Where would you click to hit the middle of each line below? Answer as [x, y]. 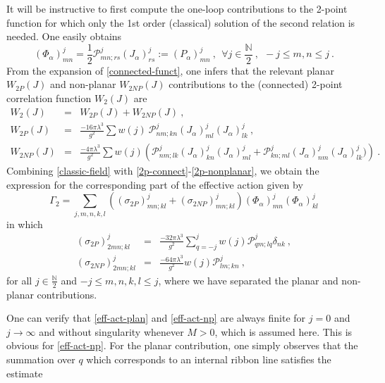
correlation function [49, 98]
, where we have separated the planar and [248, 280]
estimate [25, 373]
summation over [41, 359]
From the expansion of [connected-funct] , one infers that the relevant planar [170, 70]
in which [25, 224]
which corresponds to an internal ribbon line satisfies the [209, 359]
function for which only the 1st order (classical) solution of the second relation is [181, 22]
